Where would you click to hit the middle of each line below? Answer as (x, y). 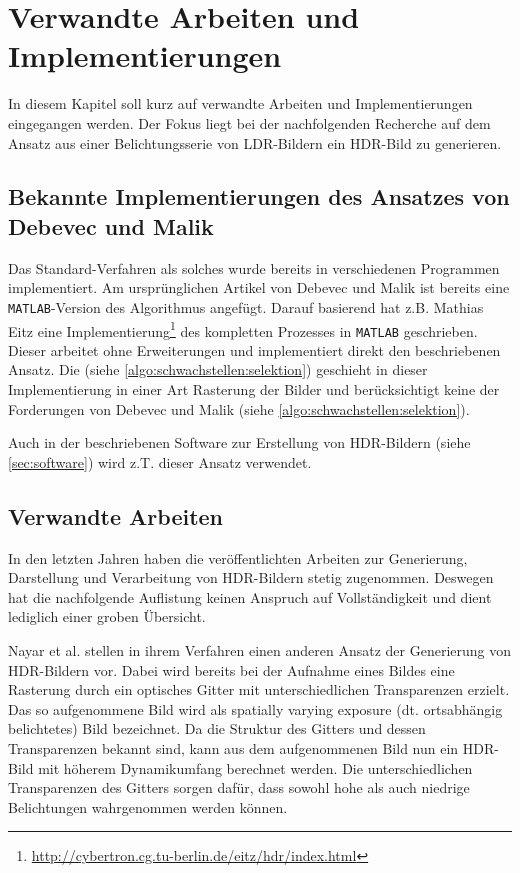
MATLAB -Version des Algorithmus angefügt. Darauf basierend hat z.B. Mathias (246, 306)
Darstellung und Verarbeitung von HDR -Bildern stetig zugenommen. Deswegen (251, 577)
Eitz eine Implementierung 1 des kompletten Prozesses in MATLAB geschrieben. (243, 329)
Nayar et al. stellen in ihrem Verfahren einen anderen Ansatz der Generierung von (260, 649)
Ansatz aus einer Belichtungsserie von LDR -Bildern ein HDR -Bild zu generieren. (255, 142)
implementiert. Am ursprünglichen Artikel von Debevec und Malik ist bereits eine (259, 287)
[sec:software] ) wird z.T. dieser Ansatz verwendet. (160, 461)
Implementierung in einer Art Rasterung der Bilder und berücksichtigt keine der (254, 389)
